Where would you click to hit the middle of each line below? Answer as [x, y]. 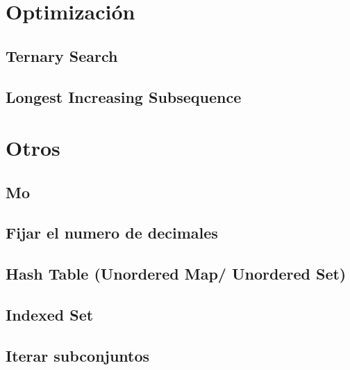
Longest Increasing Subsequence [124, 96]
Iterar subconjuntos [78, 355]
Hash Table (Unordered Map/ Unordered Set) [176, 274]
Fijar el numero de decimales [112, 233]
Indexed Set [50, 315]
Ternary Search [62, 55]
